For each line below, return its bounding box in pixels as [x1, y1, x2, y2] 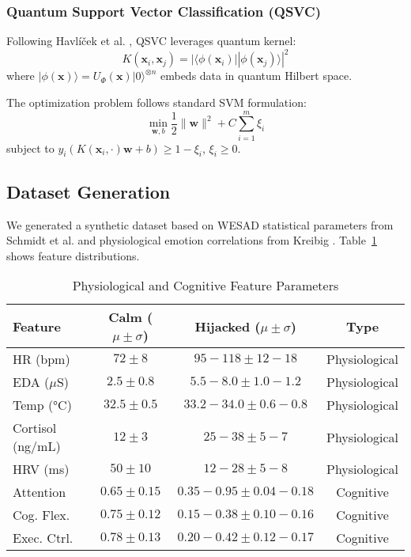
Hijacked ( [194, 316, 261, 335]
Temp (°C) [13, 396, 72, 415]
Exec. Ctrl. [13, 529, 74, 548]
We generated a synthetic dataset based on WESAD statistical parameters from [6, 216, 394, 233]
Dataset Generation [6, 179, 171, 203]
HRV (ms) [13, 460, 70, 479]
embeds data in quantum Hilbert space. [160, 67, 353, 84]
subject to [6, 139, 55, 156]
